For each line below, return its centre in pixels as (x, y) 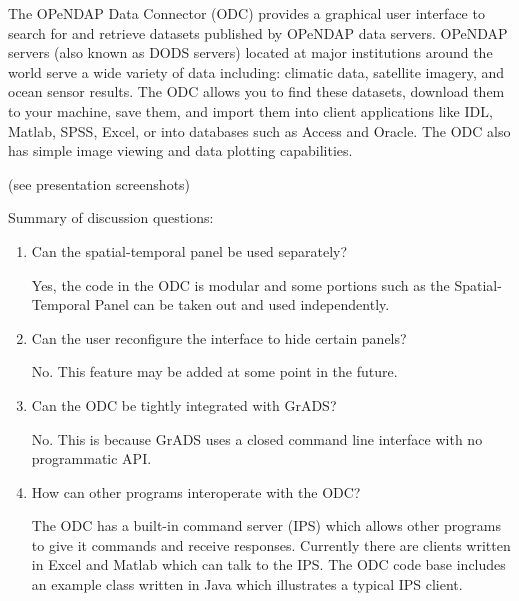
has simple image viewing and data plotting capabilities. (180, 150)
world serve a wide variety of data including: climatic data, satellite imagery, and (256, 71)
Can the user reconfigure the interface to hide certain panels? (219, 337)
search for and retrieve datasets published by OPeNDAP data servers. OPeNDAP (258, 32)
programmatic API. (91, 458)
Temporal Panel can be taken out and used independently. (210, 304)
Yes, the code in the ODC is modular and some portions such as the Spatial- (266, 284)
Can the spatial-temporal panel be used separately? (189, 250)
